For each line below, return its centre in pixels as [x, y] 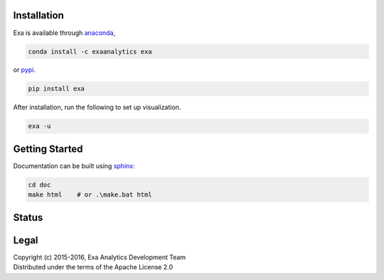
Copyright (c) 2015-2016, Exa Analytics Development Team [100, 257]
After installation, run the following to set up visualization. [97, 108]
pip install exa [57, 89]
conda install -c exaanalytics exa [90, 51]
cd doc [39, 185]
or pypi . [24, 70]
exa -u [39, 126]
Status [28, 217]
